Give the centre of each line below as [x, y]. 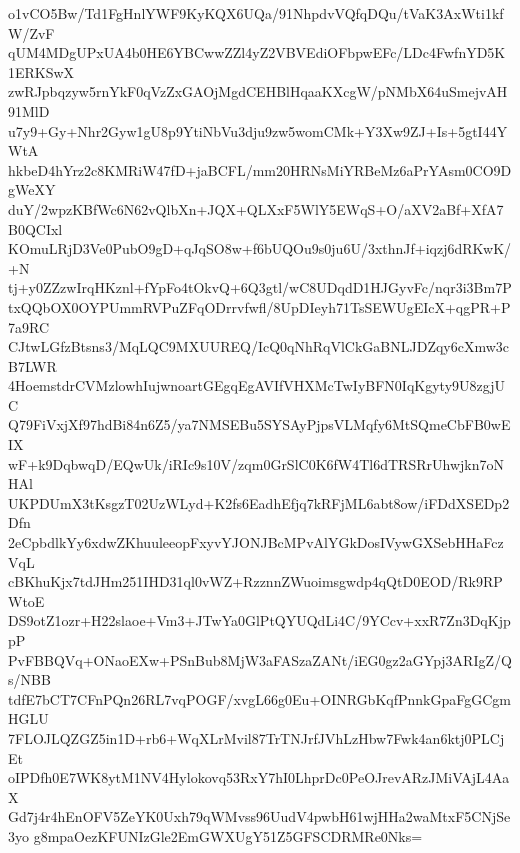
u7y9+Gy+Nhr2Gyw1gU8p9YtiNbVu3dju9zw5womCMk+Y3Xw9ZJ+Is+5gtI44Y [258, 130]
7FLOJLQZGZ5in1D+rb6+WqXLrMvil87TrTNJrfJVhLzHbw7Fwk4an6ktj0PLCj [256, 737]
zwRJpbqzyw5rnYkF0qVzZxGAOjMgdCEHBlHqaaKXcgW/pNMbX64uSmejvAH [258, 91]
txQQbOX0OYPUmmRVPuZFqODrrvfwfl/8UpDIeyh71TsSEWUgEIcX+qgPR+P [259, 306]
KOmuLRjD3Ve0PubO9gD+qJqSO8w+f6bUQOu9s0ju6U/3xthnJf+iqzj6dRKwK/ [260, 248]
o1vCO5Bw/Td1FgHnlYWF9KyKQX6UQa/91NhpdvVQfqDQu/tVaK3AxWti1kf [256, 13]
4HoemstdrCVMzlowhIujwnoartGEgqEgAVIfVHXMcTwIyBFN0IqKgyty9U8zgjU [256, 385]
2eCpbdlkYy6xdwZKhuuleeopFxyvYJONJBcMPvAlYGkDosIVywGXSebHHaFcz [256, 542]
